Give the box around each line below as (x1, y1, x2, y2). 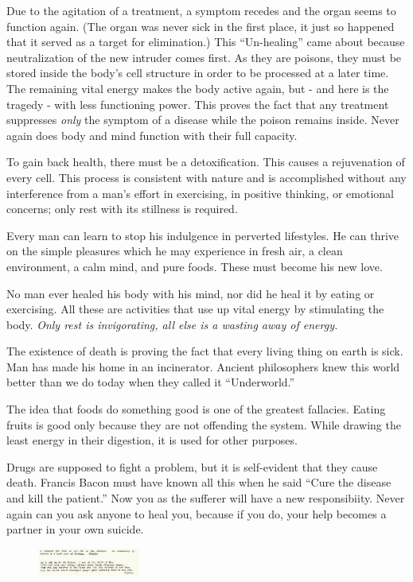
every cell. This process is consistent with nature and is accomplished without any (6, 169, 407, 185)
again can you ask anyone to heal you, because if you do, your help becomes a (6, 505, 387, 522)
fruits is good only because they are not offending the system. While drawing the (6, 416, 401, 433)
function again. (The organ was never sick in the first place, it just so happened (6, 17, 395, 34)
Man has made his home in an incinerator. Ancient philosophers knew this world (6, 358, 400, 374)
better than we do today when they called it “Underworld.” (6, 374, 295, 390)
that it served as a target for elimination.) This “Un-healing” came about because (6, 33, 405, 50)
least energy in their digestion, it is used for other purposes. (6, 432, 298, 448)
